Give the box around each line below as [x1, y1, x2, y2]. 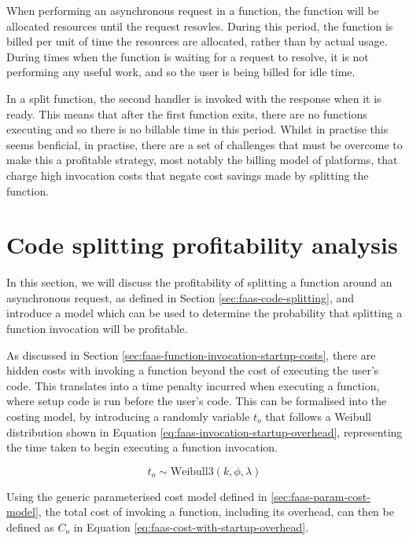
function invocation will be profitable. [6, 320, 188, 337]
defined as [6, 518, 54, 535]
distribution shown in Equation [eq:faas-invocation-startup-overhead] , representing [6, 423, 403, 440]
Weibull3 [170, 466, 214, 477]
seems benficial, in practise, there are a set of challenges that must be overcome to [6, 136, 403, 152]
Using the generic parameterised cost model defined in [6, 488, 267, 504]
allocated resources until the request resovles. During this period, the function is [6, 17, 393, 34]
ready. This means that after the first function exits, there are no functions [6, 105, 367, 122]
